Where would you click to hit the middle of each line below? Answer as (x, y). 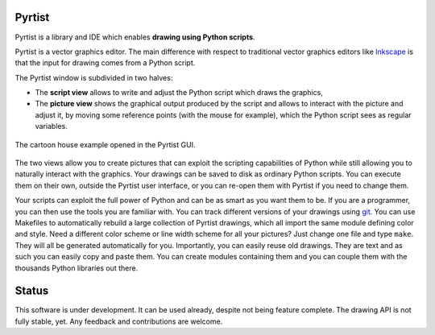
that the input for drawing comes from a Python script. (105, 63)
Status (32, 291)
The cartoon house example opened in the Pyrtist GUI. (105, 144)
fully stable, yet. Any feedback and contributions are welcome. (119, 321)
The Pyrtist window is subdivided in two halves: (94, 77)
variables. (51, 126)
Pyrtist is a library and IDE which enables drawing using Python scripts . (135, 37)
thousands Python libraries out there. (77, 268)
